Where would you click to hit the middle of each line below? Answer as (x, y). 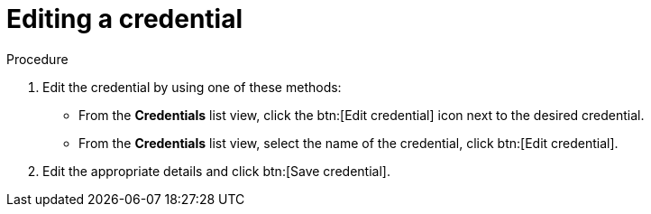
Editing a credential (125, 19)
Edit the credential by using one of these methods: (192, 87)
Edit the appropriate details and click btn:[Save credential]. (216, 171)
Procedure (37, 59)
